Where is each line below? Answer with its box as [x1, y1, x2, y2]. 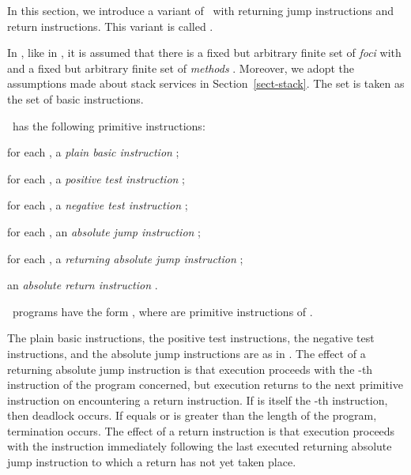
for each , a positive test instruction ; [7, 170, 186, 187]
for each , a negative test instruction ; [7, 197, 188, 213]
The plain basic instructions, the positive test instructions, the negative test [7, 330, 375, 346]
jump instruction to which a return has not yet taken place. [7, 454, 296, 470]
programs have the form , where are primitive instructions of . [12, 303, 313, 319]
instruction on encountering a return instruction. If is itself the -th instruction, [7, 391, 388, 408]
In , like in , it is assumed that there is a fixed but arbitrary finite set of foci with [7, 44, 402, 61]
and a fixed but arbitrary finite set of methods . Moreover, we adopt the [7, 59, 354, 76]
